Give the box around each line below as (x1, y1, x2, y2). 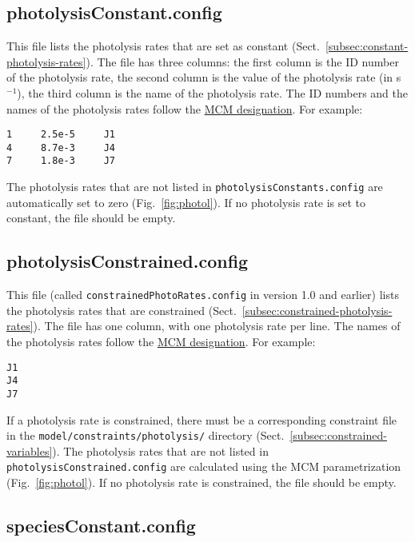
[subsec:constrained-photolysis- (241, 301, 393, 318)
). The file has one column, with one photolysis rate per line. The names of (33, 317, 401, 334)
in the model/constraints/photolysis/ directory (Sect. (6, 427, 285, 444)
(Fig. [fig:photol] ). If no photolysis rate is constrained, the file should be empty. (6, 474, 397, 491)
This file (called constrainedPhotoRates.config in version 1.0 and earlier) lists (6, 286, 399, 303)
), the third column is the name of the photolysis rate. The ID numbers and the (17, 84, 408, 101)
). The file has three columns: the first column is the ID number (86, 53, 399, 70)
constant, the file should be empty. (6, 209, 176, 226)
